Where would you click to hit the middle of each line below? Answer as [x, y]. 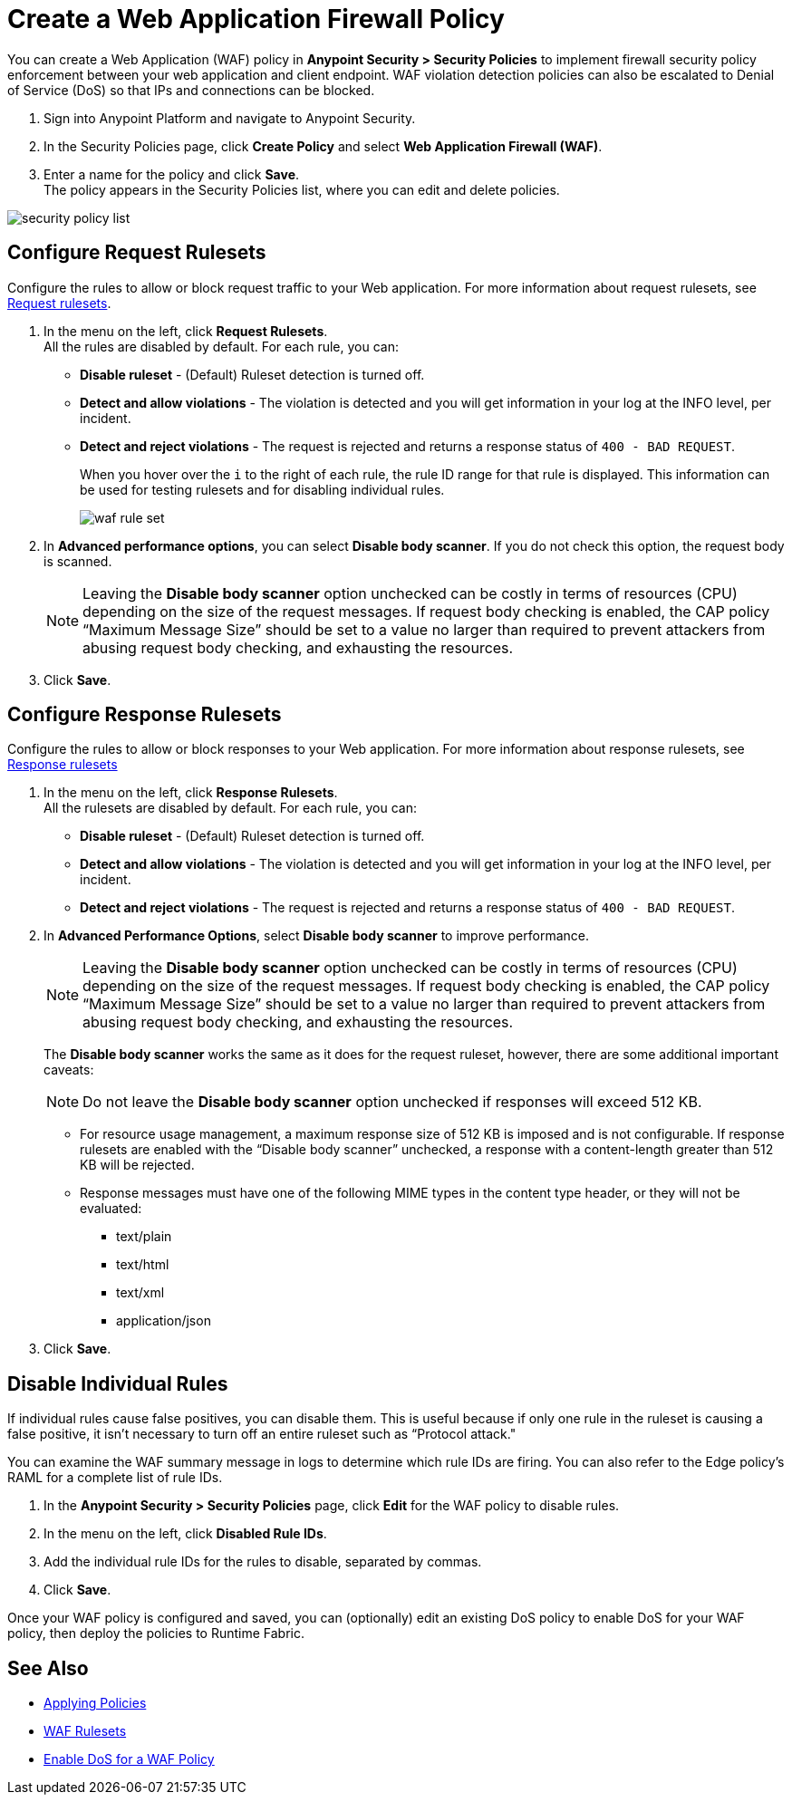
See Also [48, 1668]
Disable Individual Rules [118, 1383]
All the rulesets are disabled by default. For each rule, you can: [230, 808]
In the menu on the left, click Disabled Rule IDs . [185, 1534]
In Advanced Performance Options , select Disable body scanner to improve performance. [316, 936]
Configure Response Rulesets [145, 715]
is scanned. [78, 561]
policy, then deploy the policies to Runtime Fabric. [156, 1633]
